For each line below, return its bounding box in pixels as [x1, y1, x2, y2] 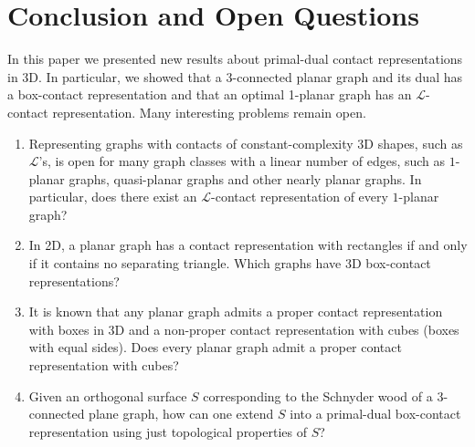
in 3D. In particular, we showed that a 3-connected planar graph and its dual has [7, 67, 462, 86]
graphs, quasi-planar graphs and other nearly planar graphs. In [69, 169, 422, 188]
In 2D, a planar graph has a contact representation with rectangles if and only [28, 235, 468, 255]
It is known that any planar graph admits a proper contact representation [28, 302, 443, 321]
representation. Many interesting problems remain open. [52, 102, 366, 121]
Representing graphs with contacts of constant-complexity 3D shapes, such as [28, 133, 463, 152]
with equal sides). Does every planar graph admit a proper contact [28, 338, 402, 357]
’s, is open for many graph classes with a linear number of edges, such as [38, 151, 446, 171]
